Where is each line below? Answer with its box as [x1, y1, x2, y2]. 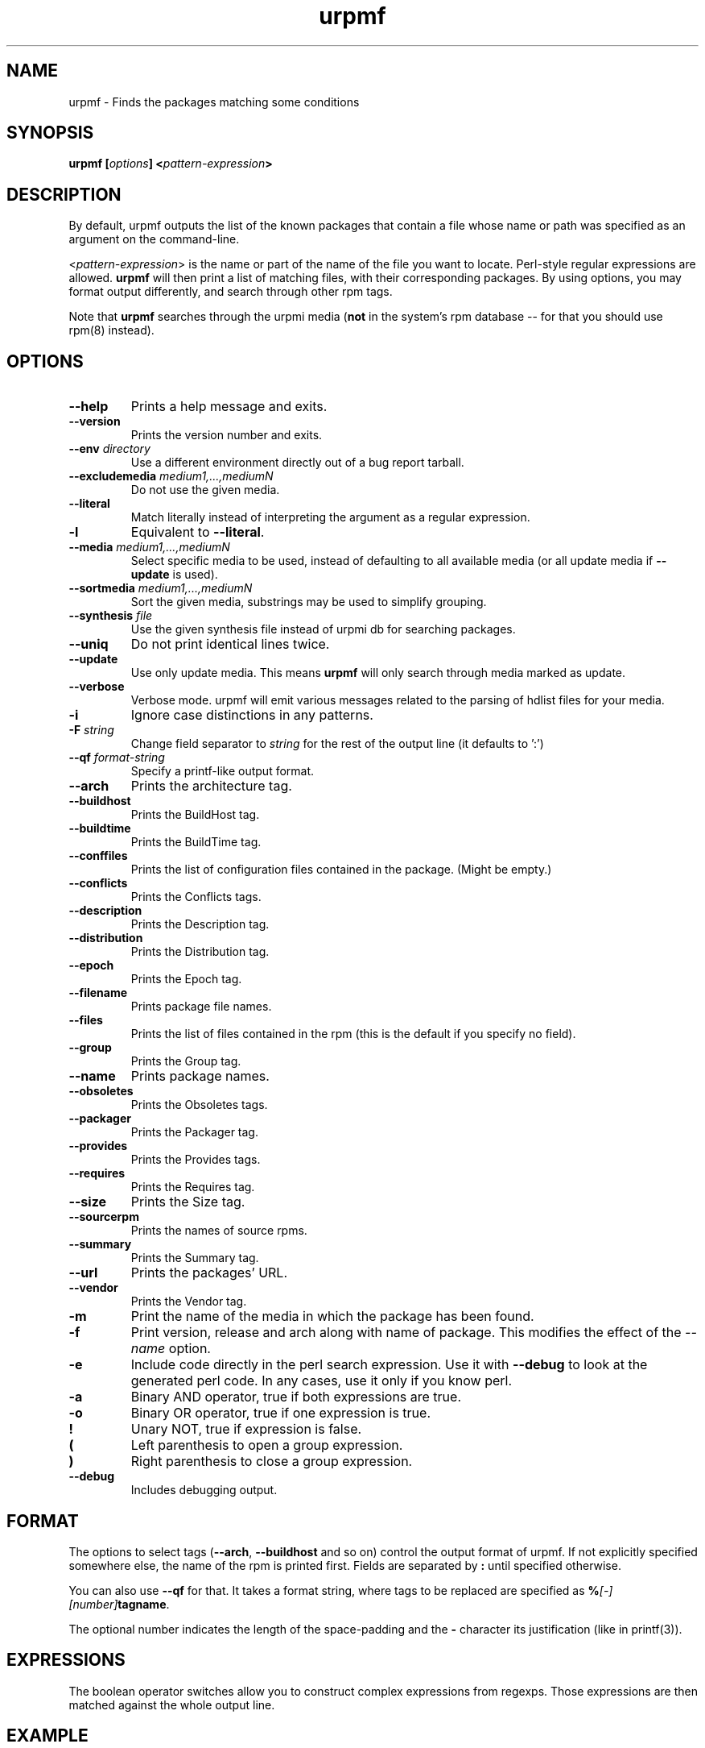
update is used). [130, 567, 218, 582]
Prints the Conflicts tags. [130, 890, 262, 904]
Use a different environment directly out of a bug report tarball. [130, 455, 464, 470]
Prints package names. [130, 1068, 270, 1085]
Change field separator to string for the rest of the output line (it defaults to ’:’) [130, 737, 544, 751]
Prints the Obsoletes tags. [130, 1098, 268, 1112]
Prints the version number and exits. [130, 428, 323, 442]
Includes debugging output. [130, 1483, 278, 1497]
